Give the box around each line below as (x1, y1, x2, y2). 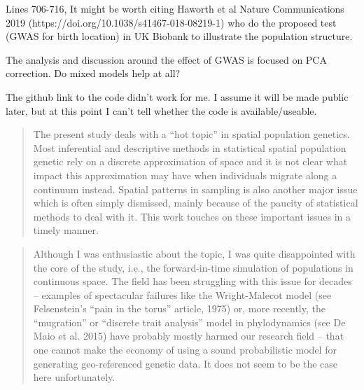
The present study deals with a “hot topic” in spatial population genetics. (33, 127, 350, 141)
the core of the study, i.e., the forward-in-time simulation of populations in (33, 260, 353, 274)
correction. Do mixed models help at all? (6, 66, 181, 81)
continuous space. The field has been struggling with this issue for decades (33, 274, 352, 288)
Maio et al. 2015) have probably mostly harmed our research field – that (33, 328, 344, 343)
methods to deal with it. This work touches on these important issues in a (33, 209, 351, 223)
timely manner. (33, 223, 99, 237)
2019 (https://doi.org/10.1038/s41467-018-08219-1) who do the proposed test (6, 15, 337, 29)
